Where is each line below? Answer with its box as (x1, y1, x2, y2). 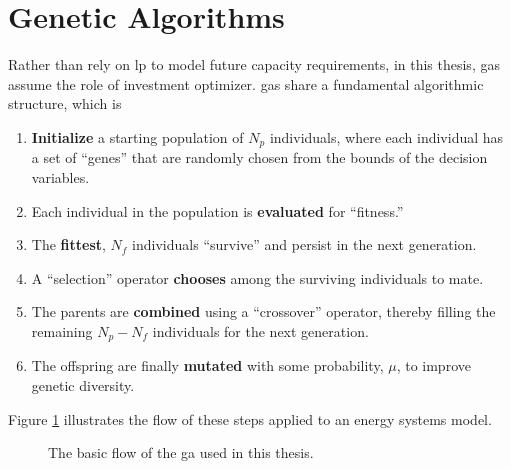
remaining (31, 320, 93, 341)
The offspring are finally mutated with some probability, (31, 355, 384, 376)
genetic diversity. (31, 374, 135, 395)
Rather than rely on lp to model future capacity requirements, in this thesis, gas (8, 54, 500, 75)
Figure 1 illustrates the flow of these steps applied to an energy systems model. (8, 408, 492, 429)
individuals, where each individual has (269, 126, 504, 147)
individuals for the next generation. (152, 320, 369, 341)
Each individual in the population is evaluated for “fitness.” (31, 200, 404, 221)
